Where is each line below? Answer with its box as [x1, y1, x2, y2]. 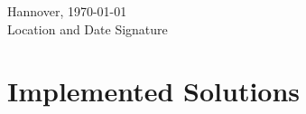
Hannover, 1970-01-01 [7, 2, 127, 20]
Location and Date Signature [7, 19, 168, 38]
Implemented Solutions [7, 72, 301, 109]
